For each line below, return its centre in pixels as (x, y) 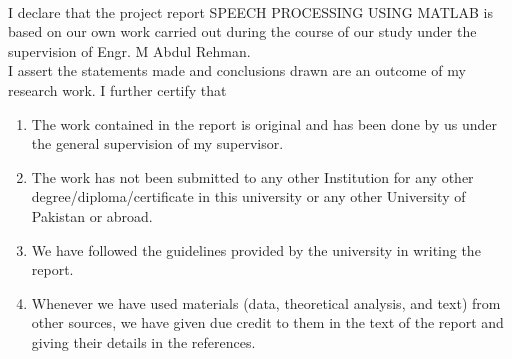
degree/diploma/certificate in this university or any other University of (248, 196)
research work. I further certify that (117, 89)
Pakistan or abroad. (92, 215)
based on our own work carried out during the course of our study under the (242, 31)
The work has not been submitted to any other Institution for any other (252, 176)
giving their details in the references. (143, 341)
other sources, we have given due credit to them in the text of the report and (267, 322)
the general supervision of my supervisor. (157, 143)
